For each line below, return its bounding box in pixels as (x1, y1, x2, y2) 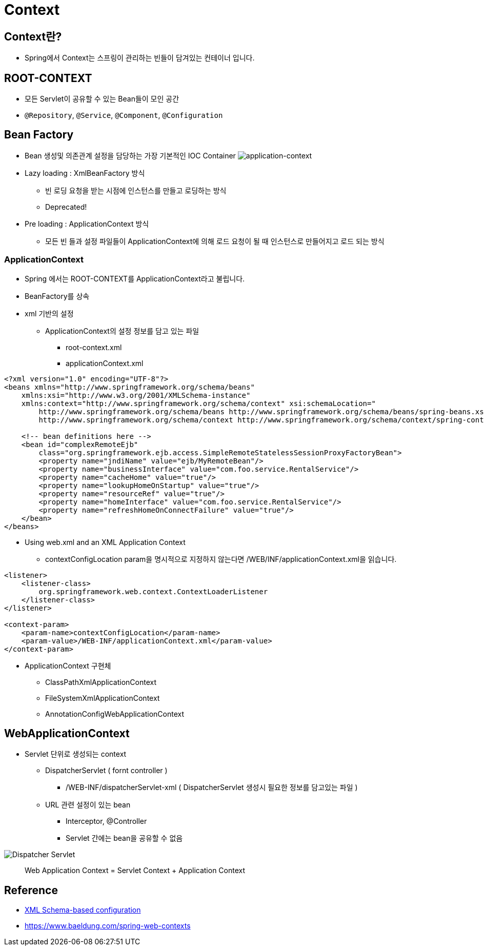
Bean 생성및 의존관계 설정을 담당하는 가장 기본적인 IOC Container (25, 151, 236, 160)
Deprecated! (45, 202, 87, 211)
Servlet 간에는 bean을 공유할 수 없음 (66, 834, 183, 843)
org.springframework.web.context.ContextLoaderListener (38, 587, 268, 596)
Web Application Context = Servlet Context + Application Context (25, 866, 246, 875)
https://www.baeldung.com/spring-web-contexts (25, 921, 191, 931)
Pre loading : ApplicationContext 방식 (25, 219, 149, 228)
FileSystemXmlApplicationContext (45, 693, 160, 702)
